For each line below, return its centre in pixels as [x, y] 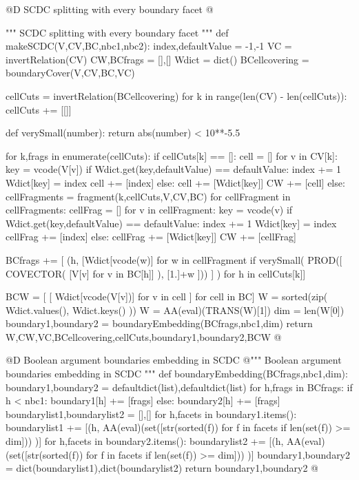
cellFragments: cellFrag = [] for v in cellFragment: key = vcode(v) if [149, 210]
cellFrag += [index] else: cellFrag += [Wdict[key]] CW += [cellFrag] [151, 237]
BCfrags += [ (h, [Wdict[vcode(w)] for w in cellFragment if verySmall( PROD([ [174, 259]
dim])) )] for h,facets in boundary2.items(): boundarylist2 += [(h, [145, 441]
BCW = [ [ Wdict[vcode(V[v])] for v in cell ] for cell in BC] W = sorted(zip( [167, 296]
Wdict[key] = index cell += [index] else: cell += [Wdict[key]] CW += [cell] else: [175, 182]
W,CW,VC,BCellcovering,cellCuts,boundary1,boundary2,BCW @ [144, 336]
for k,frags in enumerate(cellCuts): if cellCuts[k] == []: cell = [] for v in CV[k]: [172, 155]
